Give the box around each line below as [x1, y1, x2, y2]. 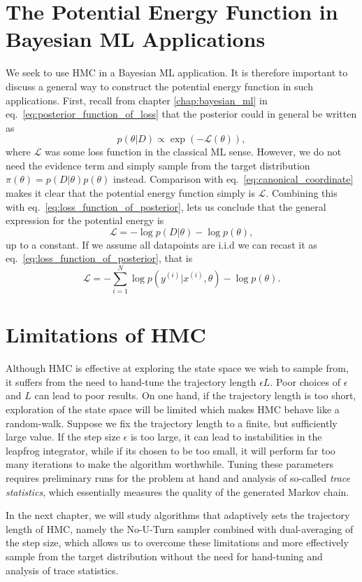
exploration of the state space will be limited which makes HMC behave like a [6, 402, 340, 417]
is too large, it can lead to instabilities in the [130, 429, 322, 444]
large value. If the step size [6, 429, 120, 444]
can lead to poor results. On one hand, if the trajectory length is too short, [34, 388, 356, 403]
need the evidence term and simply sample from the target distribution [6, 158, 310, 172]
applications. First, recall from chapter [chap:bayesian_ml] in [6, 92, 268, 107]
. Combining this [266, 186, 338, 200]
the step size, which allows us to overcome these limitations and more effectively [6, 535, 349, 550]
